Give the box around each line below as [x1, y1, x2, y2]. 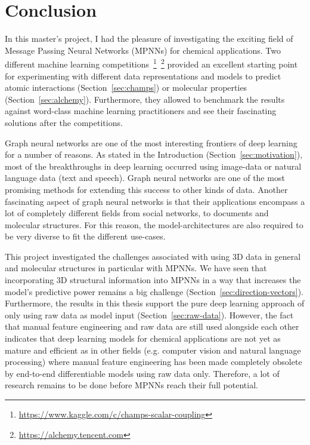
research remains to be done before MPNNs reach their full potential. [5, 379, 258, 391]
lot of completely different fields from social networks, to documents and [5, 207, 269, 219]
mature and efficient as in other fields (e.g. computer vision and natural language [5, 343, 301, 356]
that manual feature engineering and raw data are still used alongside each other [5, 320, 299, 333]
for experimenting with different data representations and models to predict [5, 69, 281, 82]
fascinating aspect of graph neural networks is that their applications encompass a [5, 195, 305, 207]
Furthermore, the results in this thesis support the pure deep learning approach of [5, 297, 305, 309]
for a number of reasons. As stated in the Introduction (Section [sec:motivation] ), [5, 148, 303, 161]
